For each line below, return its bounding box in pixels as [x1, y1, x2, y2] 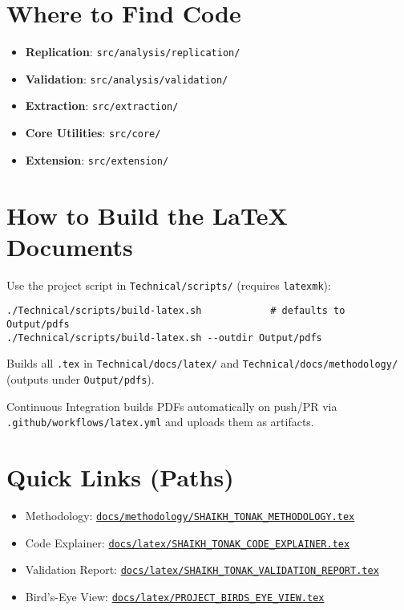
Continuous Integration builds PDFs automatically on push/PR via [6, 397, 337, 414]
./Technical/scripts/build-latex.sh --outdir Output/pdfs [6, 331, 322, 344]
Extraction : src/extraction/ [25, 97, 179, 114]
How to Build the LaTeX [6, 198, 288, 231]
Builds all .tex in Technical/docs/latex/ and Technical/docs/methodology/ [6, 355, 398, 372]
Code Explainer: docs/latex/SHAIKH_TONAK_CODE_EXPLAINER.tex [25, 534, 350, 551]
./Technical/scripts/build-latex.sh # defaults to [6, 305, 345, 317]
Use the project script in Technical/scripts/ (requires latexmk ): [6, 276, 331, 293]
